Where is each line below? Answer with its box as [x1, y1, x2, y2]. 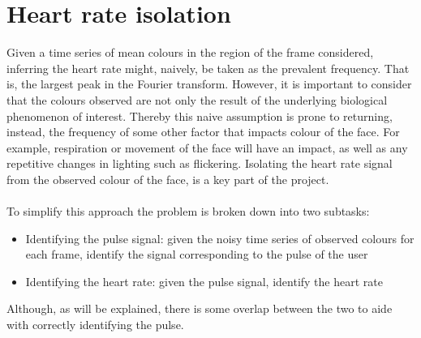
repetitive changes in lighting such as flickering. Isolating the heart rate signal [6, 155, 393, 172]
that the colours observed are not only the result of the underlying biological [6, 91, 388, 108]
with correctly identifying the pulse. [6, 316, 184, 333]
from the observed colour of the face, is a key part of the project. [6, 170, 329, 187]
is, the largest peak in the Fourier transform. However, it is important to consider [6, 75, 412, 92]
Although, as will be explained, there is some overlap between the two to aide [6, 300, 393, 317]
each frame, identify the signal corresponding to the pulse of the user [25, 246, 368, 263]
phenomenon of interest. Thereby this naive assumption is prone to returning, [6, 107, 393, 124]
